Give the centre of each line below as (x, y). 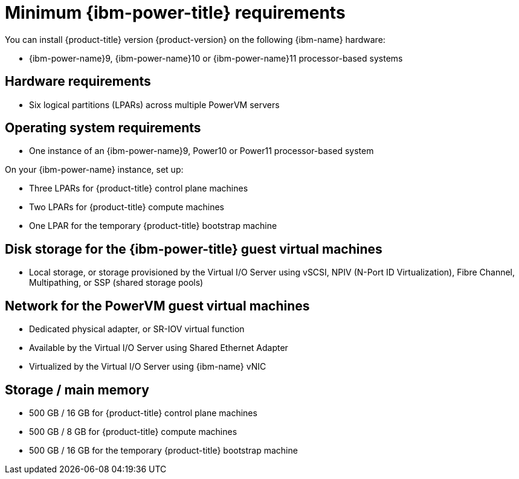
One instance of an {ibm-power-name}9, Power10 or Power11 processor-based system (201, 151)
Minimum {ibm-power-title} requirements (175, 13)
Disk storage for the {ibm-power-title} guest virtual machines (194, 249)
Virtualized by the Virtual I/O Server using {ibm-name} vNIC (148, 367)
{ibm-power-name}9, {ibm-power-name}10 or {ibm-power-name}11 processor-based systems (216, 58)
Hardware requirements (78, 82)
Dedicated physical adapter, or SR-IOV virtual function (137, 329)
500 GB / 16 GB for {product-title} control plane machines (143, 413)
